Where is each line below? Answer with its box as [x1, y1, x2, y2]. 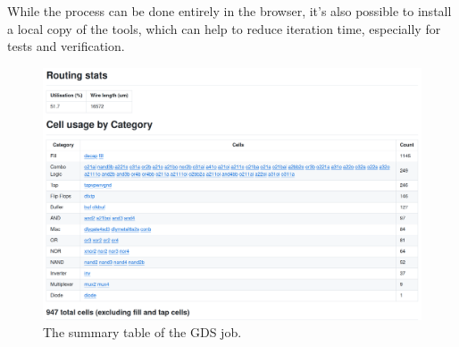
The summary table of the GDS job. [43, 323, 242, 342]
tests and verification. [7, 37, 125, 55]
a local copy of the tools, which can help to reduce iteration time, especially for [7, 19, 441, 38]
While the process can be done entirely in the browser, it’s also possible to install [7, 2, 452, 20]
